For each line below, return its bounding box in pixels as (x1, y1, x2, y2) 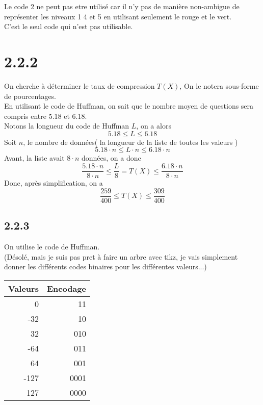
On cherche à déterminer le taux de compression (4, 80, 155, 91)
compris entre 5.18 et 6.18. (4, 110, 87, 121)
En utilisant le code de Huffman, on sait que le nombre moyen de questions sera (4, 100, 254, 111)
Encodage (46, 282, 86, 294)
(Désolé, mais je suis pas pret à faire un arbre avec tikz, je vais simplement (4, 251, 238, 262)
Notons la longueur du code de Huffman (4, 120, 129, 131)
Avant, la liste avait (4, 153, 65, 163)
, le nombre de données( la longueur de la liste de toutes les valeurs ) (23, 136, 238, 147)
